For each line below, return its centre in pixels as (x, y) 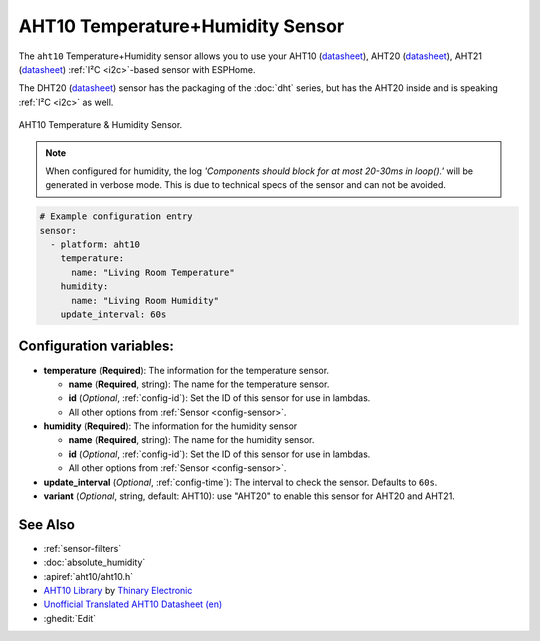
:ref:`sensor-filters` (82, 548)
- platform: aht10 (95, 244)
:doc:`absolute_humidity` (94, 562)
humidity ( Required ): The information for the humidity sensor (170, 426)
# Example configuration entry (116, 216)
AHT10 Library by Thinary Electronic (118, 591)
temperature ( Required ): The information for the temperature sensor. (186, 370)
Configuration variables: (96, 346)
